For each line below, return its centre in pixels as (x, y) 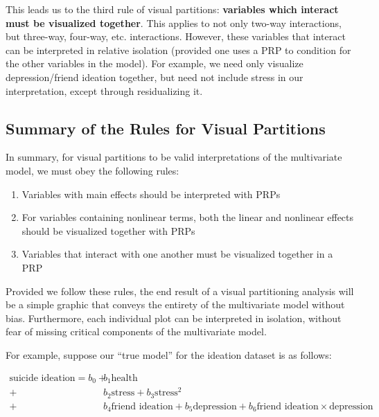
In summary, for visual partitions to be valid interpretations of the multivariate (174, 157)
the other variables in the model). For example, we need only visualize (155, 63)
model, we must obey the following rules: (92, 170)
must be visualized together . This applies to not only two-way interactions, (174, 23)
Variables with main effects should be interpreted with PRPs (151, 194)
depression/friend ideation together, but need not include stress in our (155, 77)
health (124, 378)
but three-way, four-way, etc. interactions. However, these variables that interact (176, 36)
